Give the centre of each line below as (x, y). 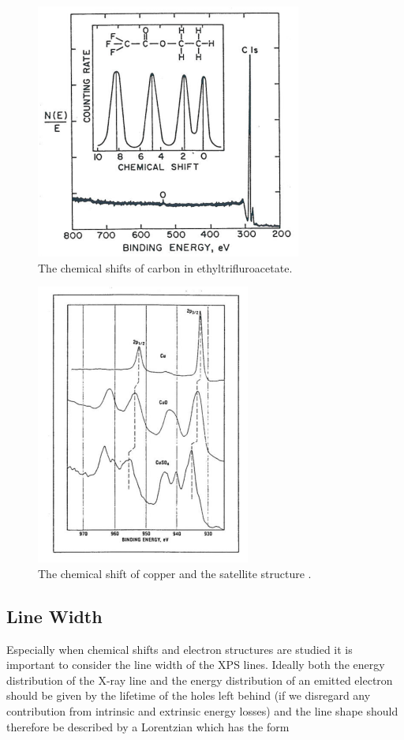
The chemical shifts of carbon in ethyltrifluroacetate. (165, 267)
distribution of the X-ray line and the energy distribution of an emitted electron (200, 680)
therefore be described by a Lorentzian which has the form (148, 726)
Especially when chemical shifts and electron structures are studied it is (180, 649)
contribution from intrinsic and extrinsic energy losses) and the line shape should (202, 710)
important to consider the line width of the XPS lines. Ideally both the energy (196, 665)
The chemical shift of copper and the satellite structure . (175, 573)
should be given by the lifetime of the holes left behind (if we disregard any (189, 695)
